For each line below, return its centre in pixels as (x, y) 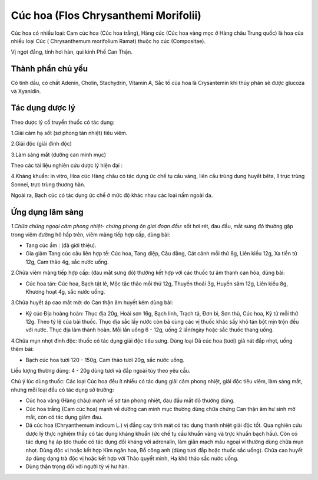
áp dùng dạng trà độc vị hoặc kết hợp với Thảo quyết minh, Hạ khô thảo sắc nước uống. (132, 458)
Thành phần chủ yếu (49, 69)
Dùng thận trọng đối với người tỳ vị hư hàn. (77, 466)
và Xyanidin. (26, 91)
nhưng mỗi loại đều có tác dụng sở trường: (62, 390)
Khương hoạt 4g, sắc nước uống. (65, 291)
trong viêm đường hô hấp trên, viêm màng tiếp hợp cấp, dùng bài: (91, 234)
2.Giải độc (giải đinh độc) (41, 144)
